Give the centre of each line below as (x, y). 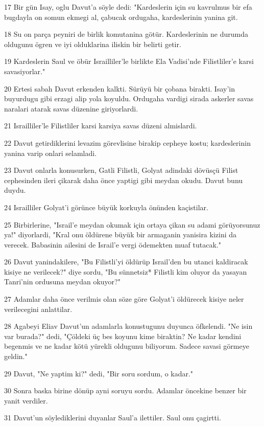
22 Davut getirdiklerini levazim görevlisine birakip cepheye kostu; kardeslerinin (127, 142)
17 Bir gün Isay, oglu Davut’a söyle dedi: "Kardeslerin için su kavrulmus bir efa (128, 7)
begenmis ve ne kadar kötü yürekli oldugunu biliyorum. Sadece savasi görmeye (127, 346)
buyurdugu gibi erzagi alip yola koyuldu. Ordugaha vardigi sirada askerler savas (129, 98)
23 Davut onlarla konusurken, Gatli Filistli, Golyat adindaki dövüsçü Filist (121, 170)
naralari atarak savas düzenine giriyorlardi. (71, 108)
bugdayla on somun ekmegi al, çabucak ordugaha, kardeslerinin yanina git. (121, 17)
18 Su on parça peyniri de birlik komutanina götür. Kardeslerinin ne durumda (126, 34)
